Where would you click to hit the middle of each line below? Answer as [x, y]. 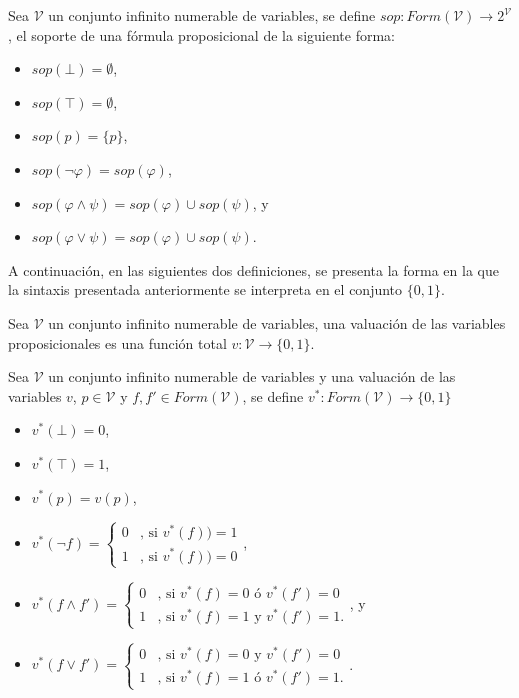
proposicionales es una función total [117, 342]
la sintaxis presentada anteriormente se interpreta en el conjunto [205, 289]
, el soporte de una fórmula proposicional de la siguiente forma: [201, 34]
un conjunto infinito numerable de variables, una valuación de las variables [277, 322]
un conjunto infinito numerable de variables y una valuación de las [252, 376]
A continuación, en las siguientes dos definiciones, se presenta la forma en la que [253, 269]
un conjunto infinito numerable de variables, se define [212, 15]
